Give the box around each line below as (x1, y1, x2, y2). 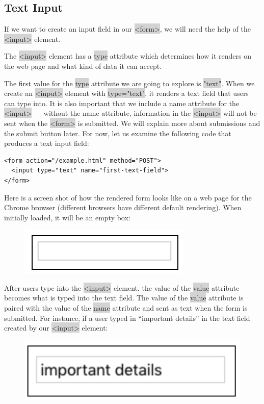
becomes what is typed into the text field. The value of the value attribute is (4, 292, 244, 303)
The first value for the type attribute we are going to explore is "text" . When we (4, 78, 255, 88)
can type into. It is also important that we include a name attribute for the (4, 97, 240, 108)
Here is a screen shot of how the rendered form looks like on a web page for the (4, 192, 252, 203)
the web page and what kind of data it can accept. (4, 60, 162, 71)
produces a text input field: (4, 138, 89, 148)
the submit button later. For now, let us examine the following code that (4, 128, 231, 138)
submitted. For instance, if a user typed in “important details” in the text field (4, 312, 250, 323)
